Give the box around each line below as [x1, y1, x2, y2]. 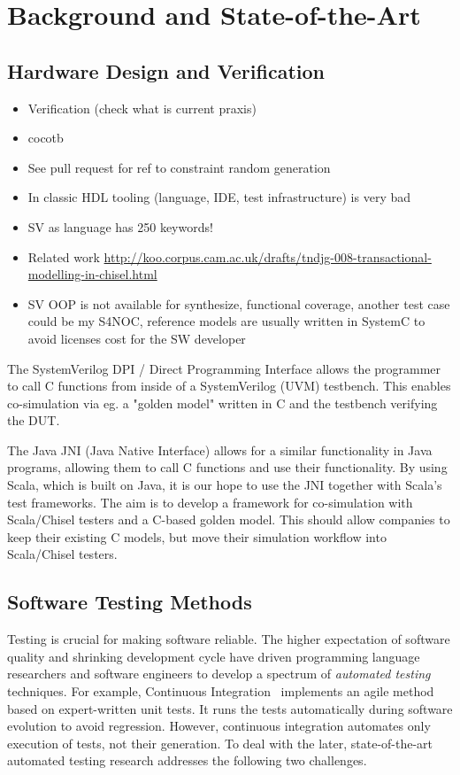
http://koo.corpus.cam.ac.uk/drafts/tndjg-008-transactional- [103, 247, 432, 266]
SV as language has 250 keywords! [27, 217, 213, 236]
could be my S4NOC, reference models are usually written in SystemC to [27, 312, 425, 330]
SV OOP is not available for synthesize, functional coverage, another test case [27, 294, 450, 313]
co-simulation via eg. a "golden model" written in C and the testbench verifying [7, 393, 438, 412]
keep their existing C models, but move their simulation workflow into [7, 527, 387, 546]
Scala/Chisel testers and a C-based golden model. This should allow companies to [7, 510, 450, 529]
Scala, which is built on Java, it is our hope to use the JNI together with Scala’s [7, 476, 442, 494]
